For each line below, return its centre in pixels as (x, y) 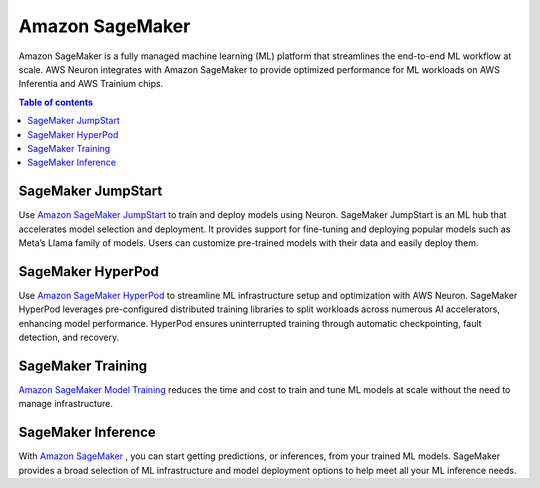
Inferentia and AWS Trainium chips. (91, 84)
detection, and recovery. (69, 337)
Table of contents (56, 102)
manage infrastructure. (66, 404)
